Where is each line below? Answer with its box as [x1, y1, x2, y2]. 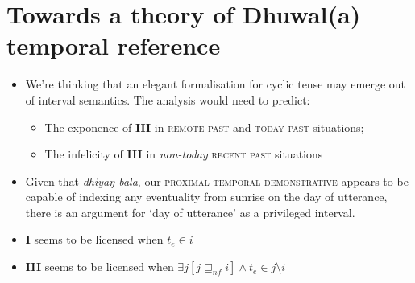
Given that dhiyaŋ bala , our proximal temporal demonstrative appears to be [25, 172, 409, 189]
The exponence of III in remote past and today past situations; [44, 118, 364, 135]
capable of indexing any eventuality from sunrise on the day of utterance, [25, 188, 388, 205]
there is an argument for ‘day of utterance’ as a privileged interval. [25, 203, 355, 220]
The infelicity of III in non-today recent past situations [44, 146, 323, 162]
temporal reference [6, 29, 221, 62]
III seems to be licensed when [25, 258, 174, 275]
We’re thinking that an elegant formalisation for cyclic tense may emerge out [25, 76, 406, 92]
